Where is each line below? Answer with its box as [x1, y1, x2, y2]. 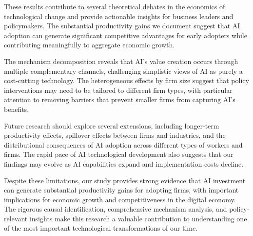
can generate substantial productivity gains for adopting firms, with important [4, 185, 239, 195]
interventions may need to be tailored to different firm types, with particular [4, 85, 233, 95]
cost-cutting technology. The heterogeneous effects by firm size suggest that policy [4, 75, 249, 86]
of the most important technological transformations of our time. [4, 223, 198, 233]
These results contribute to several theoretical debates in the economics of [4, 1, 225, 11]
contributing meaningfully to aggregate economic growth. [4, 40, 175, 50]
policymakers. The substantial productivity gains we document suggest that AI [4, 21, 240, 31]
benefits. [4, 104, 29, 114]
